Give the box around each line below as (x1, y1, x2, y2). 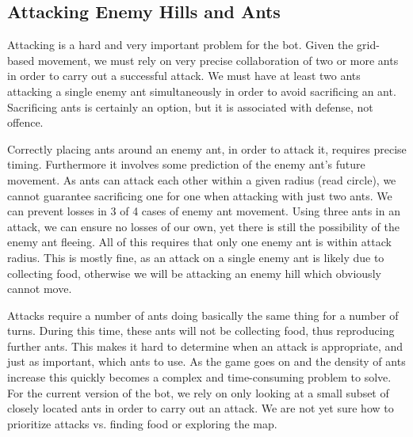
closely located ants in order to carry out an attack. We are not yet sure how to (7, 400, 394, 416)
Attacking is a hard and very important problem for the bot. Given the (7, 36, 354, 53)
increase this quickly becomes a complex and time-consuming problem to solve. (7, 369, 392, 386)
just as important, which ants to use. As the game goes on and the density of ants (7, 353, 406, 370)
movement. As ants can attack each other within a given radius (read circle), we (7, 171, 396, 188)
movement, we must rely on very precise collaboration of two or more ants (37, 51, 399, 68)
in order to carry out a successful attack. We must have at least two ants (7, 67, 361, 84)
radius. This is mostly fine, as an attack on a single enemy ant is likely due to (7, 249, 384, 265)
